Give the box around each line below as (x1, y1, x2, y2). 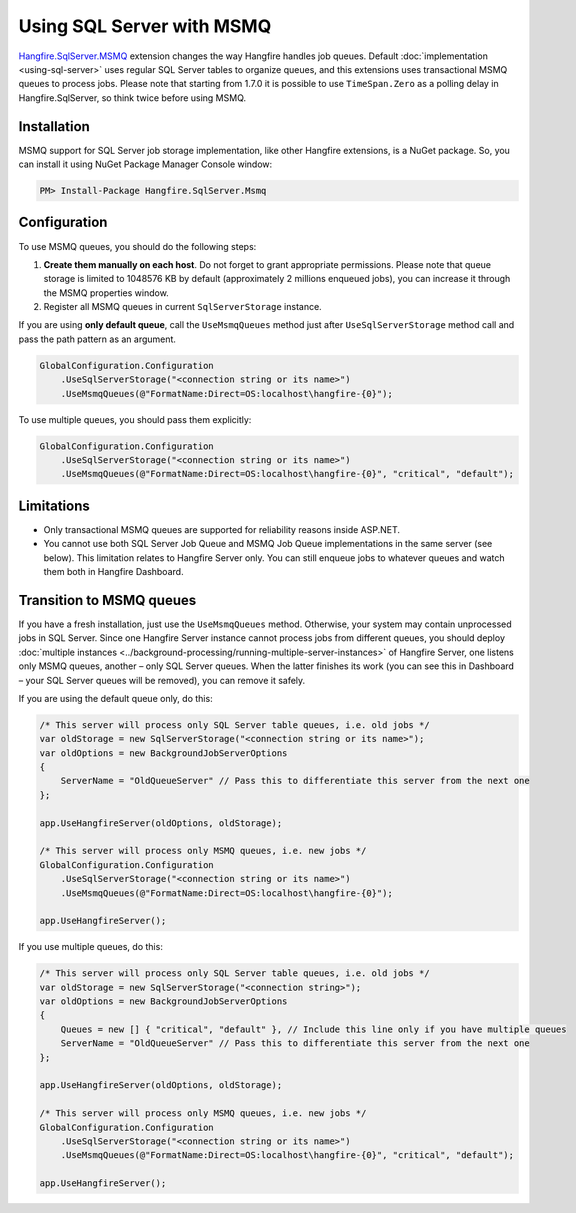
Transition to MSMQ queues (18, 591, 197, 609)
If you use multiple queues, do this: (18, 941, 164, 953)
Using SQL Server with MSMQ (18, 15, 272, 37)
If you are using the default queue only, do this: (18, 692, 214, 704)
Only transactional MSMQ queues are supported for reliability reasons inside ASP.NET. (43, 523, 400, 535)
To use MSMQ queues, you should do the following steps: (18, 240, 257, 252)
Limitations (18, 497, 90, 514)
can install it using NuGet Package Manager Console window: (18, 158, 273, 170)
